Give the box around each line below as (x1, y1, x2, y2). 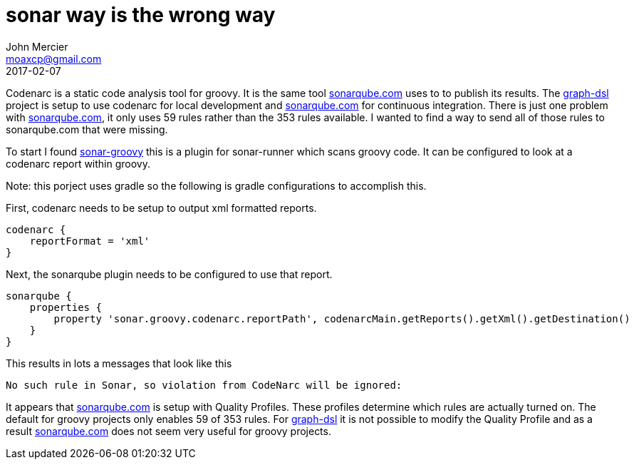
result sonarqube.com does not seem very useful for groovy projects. (6, 424, 331, 437)
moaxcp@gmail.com (6, 52, 102, 65)
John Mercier (6, 40, 68, 53)
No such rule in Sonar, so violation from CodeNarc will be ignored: (6, 379, 402, 391)
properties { (29, 301, 102, 313)
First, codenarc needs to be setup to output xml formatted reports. (6, 201, 317, 214)
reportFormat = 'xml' (29, 235, 150, 247)
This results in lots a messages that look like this (6, 357, 232, 369)
